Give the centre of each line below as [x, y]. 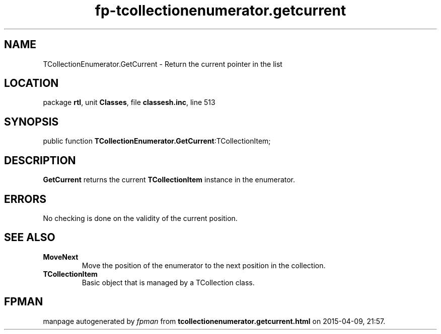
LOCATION [31, 83]
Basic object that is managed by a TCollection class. [168, 282]
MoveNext [61, 257]
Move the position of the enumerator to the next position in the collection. [204, 265]
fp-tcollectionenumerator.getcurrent [220, 11]
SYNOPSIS [31, 122]
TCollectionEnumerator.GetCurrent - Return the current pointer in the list [163, 64]
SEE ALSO [30, 238]
